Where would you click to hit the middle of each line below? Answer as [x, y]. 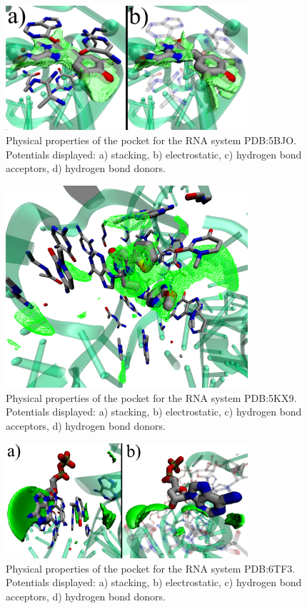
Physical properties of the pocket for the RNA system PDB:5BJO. [151, 140]
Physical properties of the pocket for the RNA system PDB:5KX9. [151, 397]
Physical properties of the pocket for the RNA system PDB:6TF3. [151, 568]
